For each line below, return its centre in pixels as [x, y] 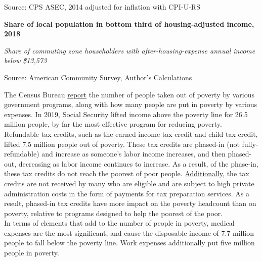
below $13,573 [26, 60]
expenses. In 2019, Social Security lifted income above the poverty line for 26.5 [126, 114]
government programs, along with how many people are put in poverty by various [131, 104]
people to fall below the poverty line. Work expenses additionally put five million [129, 243]
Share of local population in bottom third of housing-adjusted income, [129, 23]
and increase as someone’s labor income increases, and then [134, 154]
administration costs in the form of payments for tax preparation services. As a [127, 193]
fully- [250, 144]
